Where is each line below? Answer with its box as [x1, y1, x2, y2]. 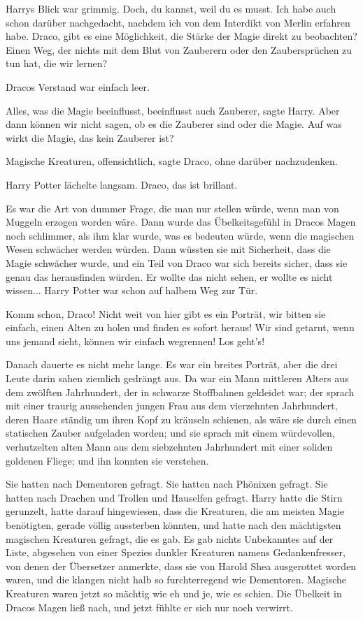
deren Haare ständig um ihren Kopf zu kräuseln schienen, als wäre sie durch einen [6, 412, 357, 426]
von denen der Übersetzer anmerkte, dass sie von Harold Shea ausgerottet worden [6, 558, 357, 573]
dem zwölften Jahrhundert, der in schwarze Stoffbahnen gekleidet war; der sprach [6, 384, 355, 399]
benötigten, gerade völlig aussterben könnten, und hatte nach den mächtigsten [6, 518, 341, 532]
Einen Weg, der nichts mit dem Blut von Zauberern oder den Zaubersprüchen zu [6, 42, 353, 57]
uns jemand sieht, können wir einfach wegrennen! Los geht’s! [6, 333, 265, 348]
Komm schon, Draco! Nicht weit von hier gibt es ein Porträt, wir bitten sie [6, 306, 326, 321]
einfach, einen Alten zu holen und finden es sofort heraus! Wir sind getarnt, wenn [6, 320, 355, 335]
